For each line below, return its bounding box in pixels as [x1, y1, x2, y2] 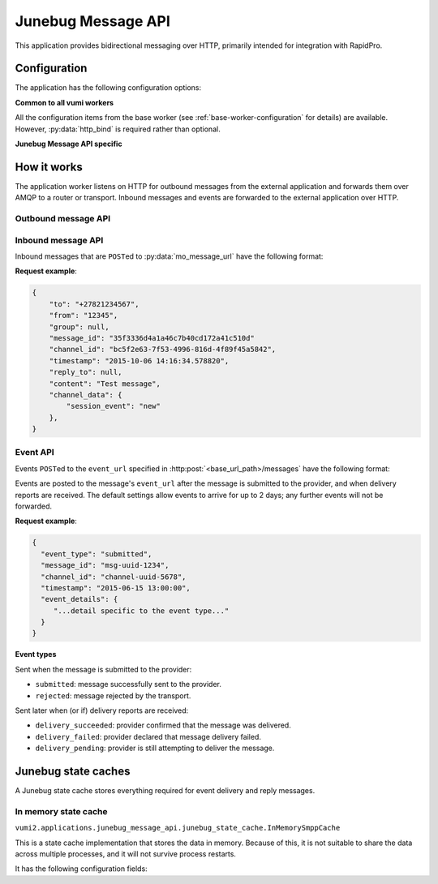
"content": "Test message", [49, 379, 161, 388]
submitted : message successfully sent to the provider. [35, 680, 222, 689]
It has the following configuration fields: [15, 864, 148, 873]
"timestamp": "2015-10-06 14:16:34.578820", [49, 356, 230, 365]
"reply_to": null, [49, 367, 122, 377]
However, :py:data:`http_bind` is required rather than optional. [15, 124, 221, 134]
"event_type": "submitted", [41, 549, 152, 559]
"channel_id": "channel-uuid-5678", [41, 572, 187, 581]
